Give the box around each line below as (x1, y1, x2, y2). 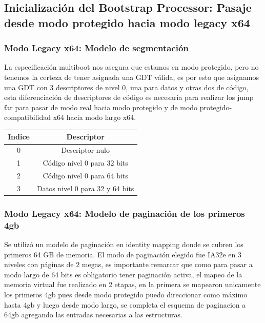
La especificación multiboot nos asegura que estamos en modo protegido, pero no (4, 62, 259, 72)
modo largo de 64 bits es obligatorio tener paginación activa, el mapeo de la (4, 269, 242, 279)
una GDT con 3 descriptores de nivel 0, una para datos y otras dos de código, (4, 82, 249, 92)
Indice (8, 131, 30, 142)
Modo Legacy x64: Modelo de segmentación (4, 42, 189, 54)
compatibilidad (4, 112, 51, 123)
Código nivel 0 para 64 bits (43, 170, 128, 180)
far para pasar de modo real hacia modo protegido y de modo (4, 102, 198, 112)
